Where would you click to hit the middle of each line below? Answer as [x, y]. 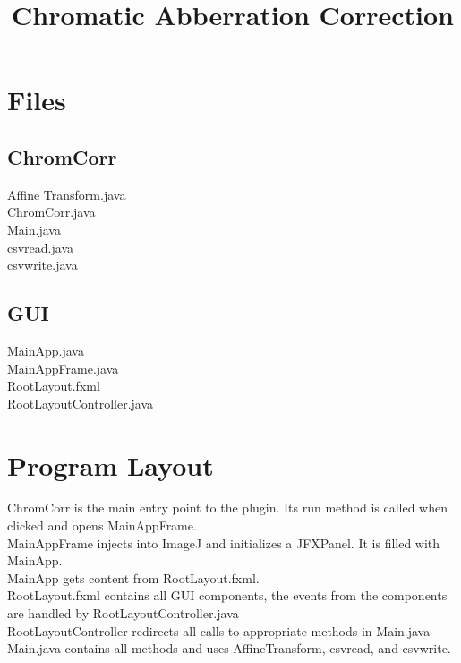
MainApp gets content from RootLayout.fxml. [133, 577]
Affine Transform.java [67, 194]
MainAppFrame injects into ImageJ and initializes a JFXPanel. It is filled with [224, 542]
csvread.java [41, 247]
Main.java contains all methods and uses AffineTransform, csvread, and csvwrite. [229, 648]
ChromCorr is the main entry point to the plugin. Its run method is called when [228, 508]
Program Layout [111, 465]
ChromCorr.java [51, 212]
